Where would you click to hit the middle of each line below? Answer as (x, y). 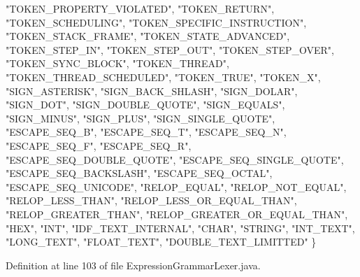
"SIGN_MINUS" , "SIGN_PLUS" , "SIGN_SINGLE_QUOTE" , (141, 118)
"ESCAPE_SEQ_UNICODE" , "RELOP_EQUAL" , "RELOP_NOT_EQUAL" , (176, 186)
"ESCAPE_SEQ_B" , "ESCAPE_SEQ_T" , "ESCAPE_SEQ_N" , (146, 132)
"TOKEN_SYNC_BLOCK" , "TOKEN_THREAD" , (117, 63)
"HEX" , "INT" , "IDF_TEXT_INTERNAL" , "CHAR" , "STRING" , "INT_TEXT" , (180, 228)
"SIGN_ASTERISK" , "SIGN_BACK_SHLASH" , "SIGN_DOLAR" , (152, 91)
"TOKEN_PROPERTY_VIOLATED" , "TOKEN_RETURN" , (140, 8)
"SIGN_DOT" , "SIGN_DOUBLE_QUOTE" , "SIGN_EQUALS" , (145, 105)
